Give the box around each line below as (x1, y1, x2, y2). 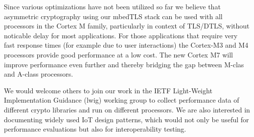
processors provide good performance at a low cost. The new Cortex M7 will (4, 49, 233, 59)
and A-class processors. (4, 69, 73, 79)
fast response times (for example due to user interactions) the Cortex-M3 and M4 (4, 40, 249, 50)
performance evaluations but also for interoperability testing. (4, 124, 186, 134)
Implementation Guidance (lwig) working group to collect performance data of (4, 95, 239, 105)
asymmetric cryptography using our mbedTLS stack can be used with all (4, 11, 223, 21)
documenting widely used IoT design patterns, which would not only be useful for (4, 114, 249, 124)
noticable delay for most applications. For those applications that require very (4, 30, 238, 40)
